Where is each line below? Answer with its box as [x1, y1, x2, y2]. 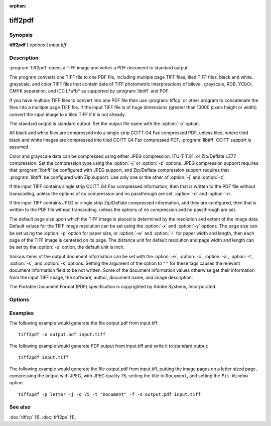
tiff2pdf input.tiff [18, 355, 69, 360]
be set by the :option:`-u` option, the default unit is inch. [9, 244, 125, 250]
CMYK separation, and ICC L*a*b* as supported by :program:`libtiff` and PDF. [9, 88, 170, 94]
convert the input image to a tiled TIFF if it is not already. [9, 111, 126, 118]
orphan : [9, 3, 27, 9]
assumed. [9, 144, 30, 150]
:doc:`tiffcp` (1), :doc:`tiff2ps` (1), [9, 414, 76, 420]
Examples [9, 309, 34, 316]
